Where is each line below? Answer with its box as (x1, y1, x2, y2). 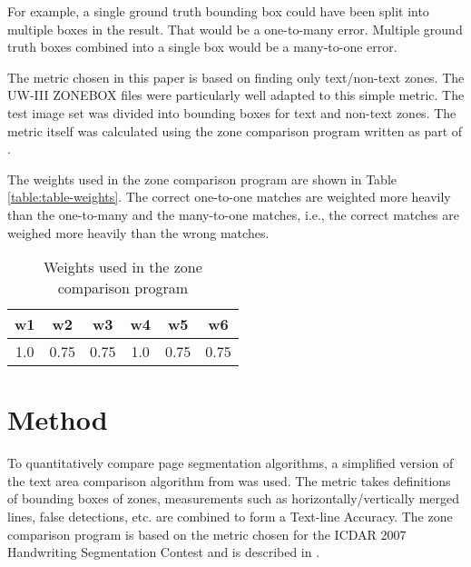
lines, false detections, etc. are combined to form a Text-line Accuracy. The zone (7, 507, 453, 526)
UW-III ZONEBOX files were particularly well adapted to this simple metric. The (7, 85, 465, 104)
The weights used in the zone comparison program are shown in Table (7, 169, 397, 188)
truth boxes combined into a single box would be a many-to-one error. (7, 37, 397, 56)
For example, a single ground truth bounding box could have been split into (7, 2, 429, 20)
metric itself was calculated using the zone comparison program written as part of (7, 121, 463, 140)
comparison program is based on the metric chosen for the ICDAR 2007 (7, 524, 407, 543)
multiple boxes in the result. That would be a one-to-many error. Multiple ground (7, 19, 463, 38)
